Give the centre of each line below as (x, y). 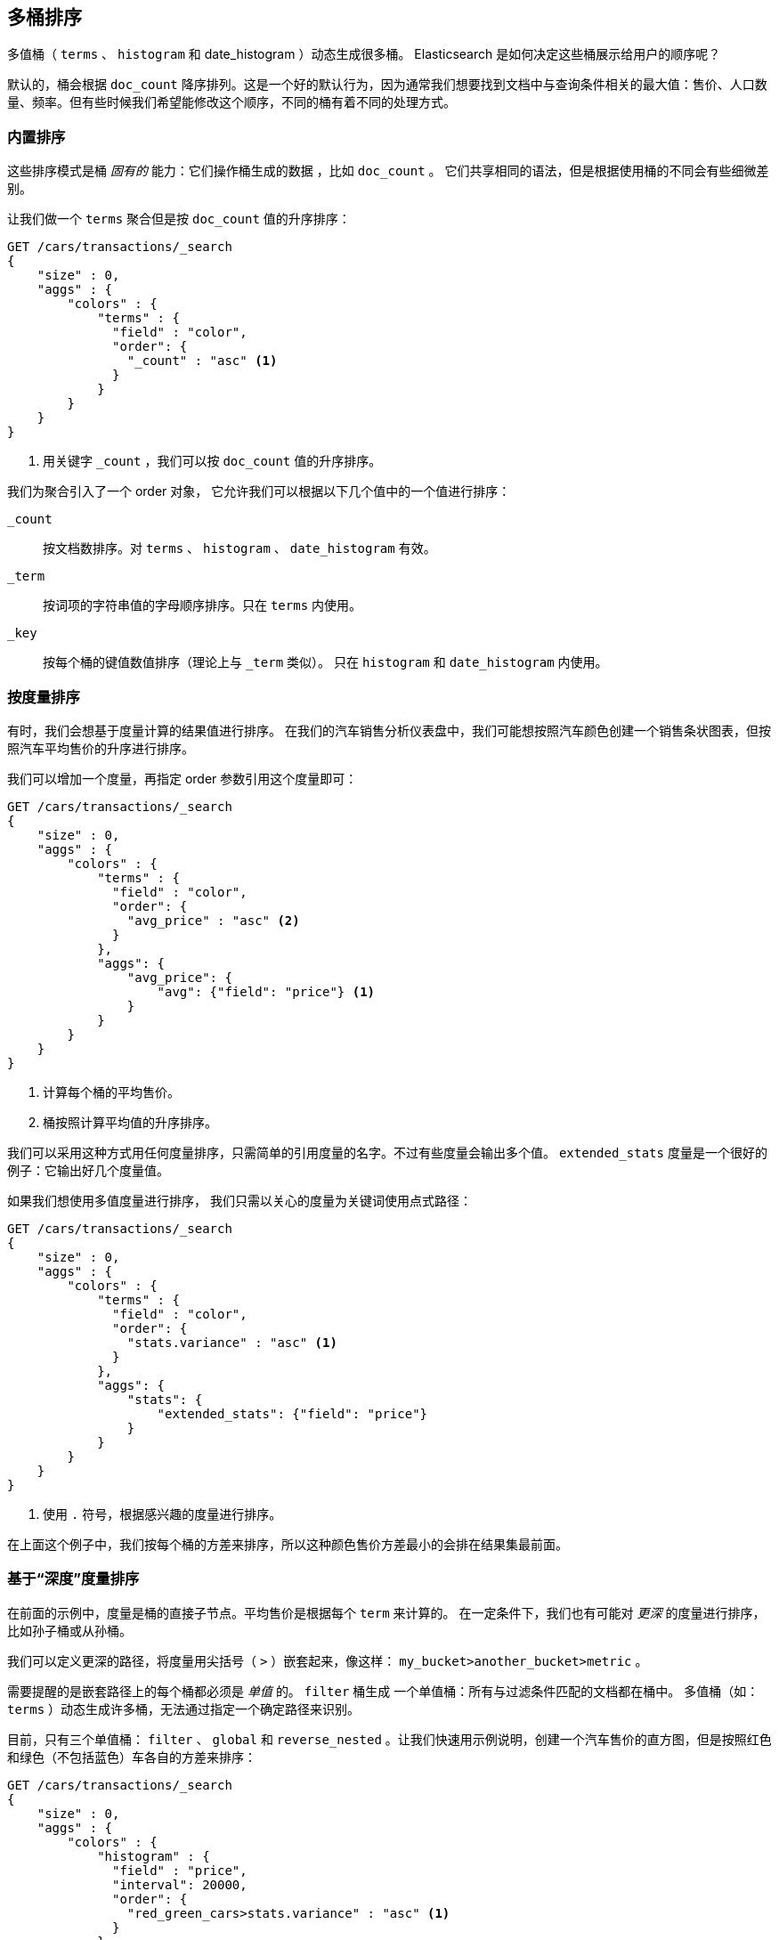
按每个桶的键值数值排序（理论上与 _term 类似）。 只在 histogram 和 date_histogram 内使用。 (325, 662)
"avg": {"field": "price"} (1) (266, 991)
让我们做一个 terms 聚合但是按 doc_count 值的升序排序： (179, 219)
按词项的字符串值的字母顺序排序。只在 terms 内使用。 (203, 605)
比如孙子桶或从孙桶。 (69, 1630)
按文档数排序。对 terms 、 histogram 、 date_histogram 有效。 (239, 548)
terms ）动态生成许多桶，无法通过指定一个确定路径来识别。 (184, 1709)
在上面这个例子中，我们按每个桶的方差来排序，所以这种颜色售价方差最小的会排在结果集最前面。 (288, 1544)
